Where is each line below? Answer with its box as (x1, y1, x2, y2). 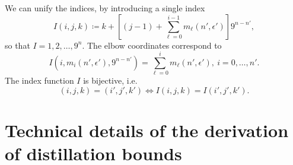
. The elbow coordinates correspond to (82, 39, 222, 51)
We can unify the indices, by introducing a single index (5, 2, 205, 14)
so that (5, 39, 30, 51)
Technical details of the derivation (5, 118, 289, 142)
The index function (5, 74, 74, 87)
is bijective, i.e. (83, 74, 138, 87)
